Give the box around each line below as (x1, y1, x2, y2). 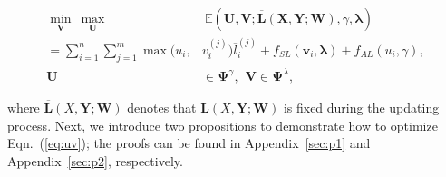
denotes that (127, 98, 197, 117)
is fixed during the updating (283, 98, 440, 117)
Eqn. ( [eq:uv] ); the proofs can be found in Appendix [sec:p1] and (7, 133, 371, 152)
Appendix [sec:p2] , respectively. (7, 151, 183, 170)
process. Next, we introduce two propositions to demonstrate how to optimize (7, 115, 438, 134)
